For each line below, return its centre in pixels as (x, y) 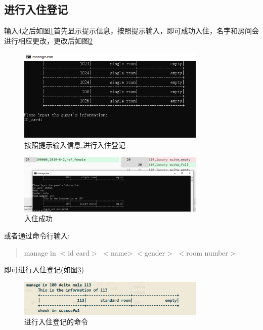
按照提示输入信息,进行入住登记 (75, 145)
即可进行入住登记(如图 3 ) (44, 270)
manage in (40, 252)
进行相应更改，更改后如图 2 (48, 40)
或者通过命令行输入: (37, 235)
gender (155, 252)
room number (207, 252)
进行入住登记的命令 (56, 322)
